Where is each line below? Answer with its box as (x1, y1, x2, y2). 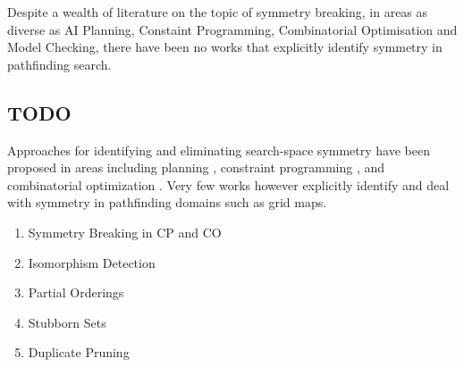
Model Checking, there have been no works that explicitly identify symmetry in (7, 38, 443, 56)
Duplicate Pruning (28, 343, 130, 362)
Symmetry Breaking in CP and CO (28, 222, 222, 241)
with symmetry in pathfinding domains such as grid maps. (7, 193, 327, 212)
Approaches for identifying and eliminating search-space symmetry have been (7, 140, 430, 159)
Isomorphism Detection (28, 253, 156, 271)
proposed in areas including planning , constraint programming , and (7, 158, 385, 177)
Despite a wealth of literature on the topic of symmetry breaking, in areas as (7, 3, 428, 21)
